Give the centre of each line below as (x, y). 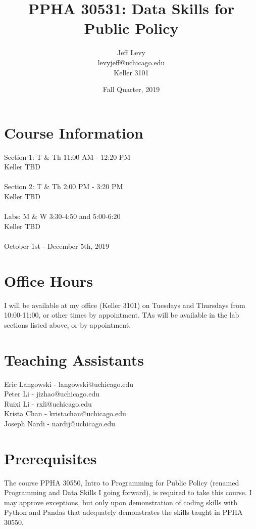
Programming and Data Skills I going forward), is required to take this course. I (128, 492)
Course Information (74, 132)
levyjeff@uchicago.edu (131, 62)
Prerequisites (50, 458)
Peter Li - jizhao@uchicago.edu (52, 394)
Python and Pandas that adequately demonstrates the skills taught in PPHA (123, 512)
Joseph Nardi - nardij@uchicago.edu (60, 423)
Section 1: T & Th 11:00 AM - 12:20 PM (67, 157)
